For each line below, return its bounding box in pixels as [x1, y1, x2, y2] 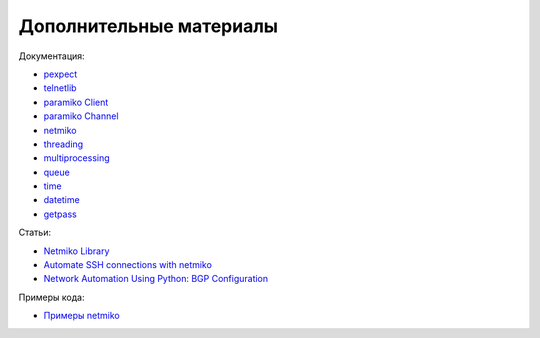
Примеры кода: [18, 291, 85, 303]
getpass [43, 208, 77, 220]
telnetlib [43, 82, 77, 94]
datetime [43, 194, 80, 206]
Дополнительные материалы [18, 15, 279, 37]
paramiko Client [43, 96, 109, 108]
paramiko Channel [43, 110, 119, 122]
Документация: [18, 50, 85, 62]
